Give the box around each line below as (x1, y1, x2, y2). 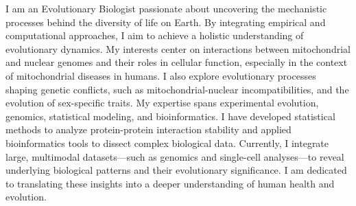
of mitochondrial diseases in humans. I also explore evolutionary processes (5, 68, 316, 82)
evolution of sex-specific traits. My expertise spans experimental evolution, (5, 95, 319, 110)
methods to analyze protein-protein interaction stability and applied (5, 122, 292, 137)
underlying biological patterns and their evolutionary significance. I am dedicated (5, 163, 347, 177)
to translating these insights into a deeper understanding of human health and (5, 176, 335, 190)
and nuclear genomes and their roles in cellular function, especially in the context (5, 55, 348, 69)
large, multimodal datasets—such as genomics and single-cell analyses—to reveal (5, 149, 344, 163)
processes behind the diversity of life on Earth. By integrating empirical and (5, 14, 326, 29)
